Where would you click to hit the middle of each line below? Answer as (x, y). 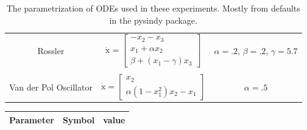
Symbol (79, 119)
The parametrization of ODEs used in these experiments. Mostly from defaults (153, 8)
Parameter (32, 119)
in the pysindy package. (153, 20)
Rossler (51, 51)
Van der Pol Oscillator (51, 87)
